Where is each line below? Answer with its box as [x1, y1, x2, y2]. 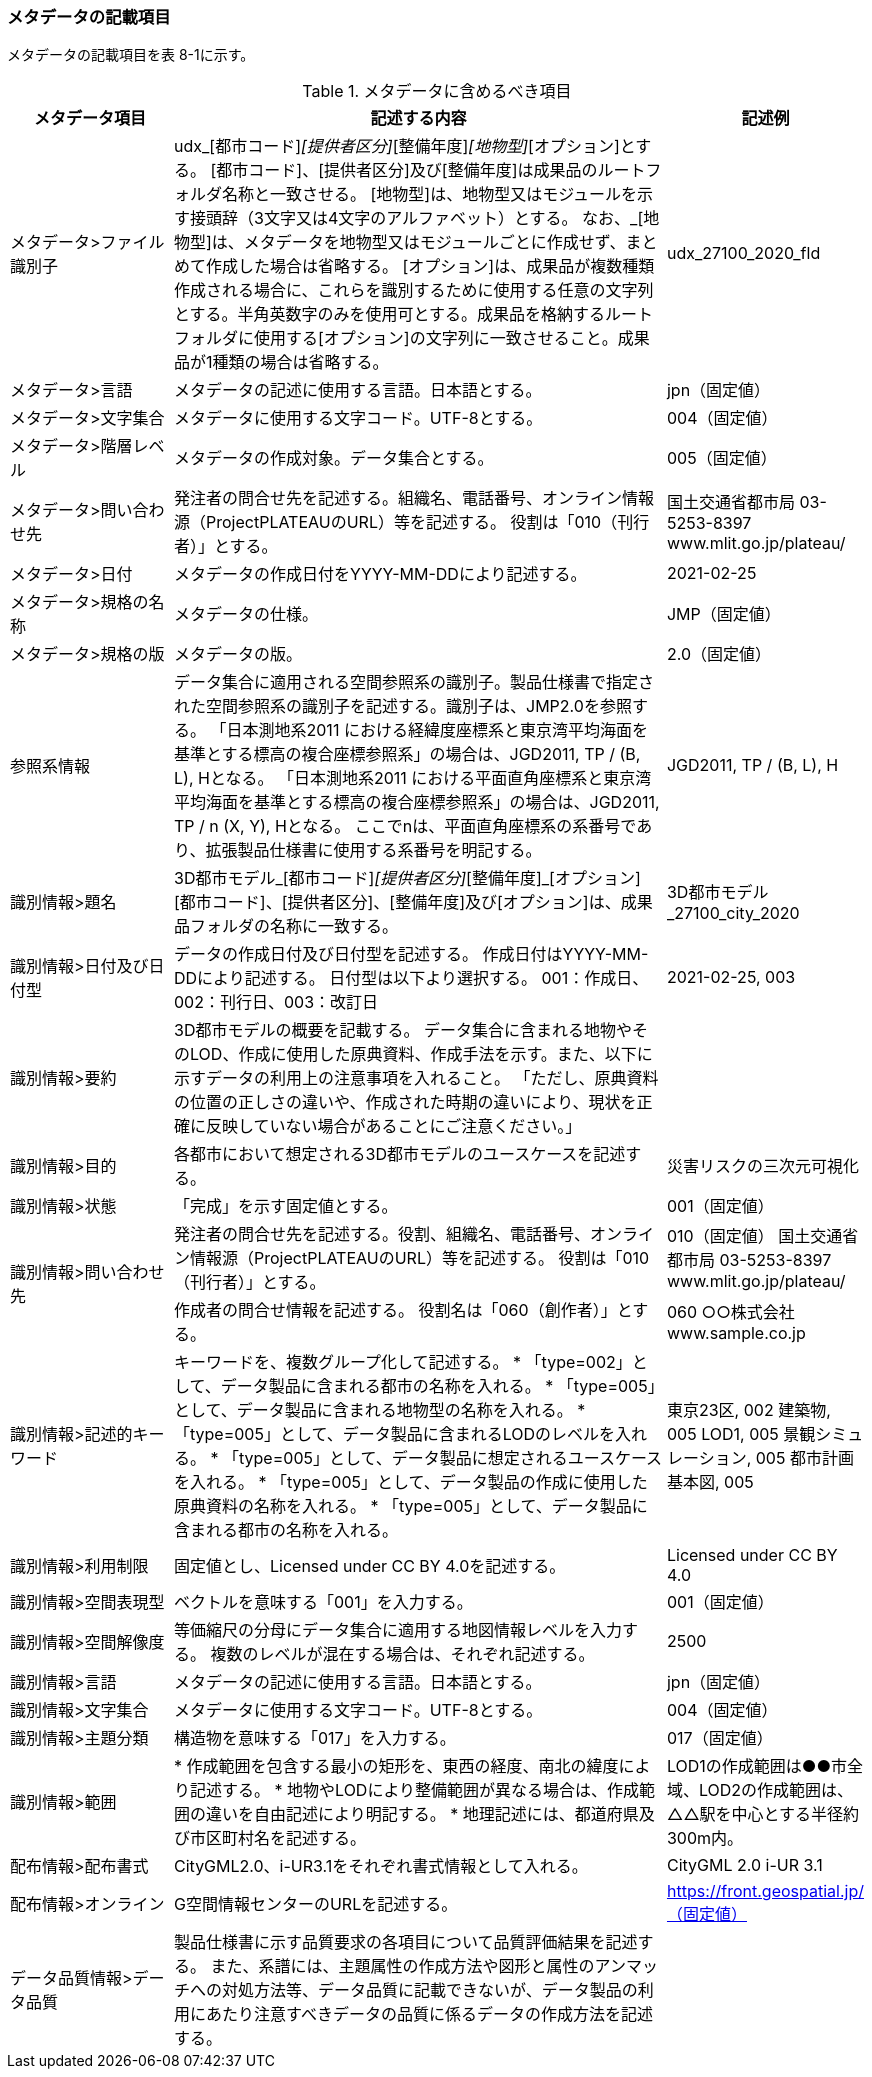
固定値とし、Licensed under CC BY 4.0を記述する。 [174, 1556, 566, 1577]
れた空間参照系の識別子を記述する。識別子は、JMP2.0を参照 [174, 696, 632, 717]
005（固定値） [666, 448, 777, 469]
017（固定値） [666, 1728, 773, 1749]
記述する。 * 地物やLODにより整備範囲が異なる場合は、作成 [190, 1780, 640, 1801]
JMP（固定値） [666, 604, 781, 625]
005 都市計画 [755, 1448, 854, 1469]
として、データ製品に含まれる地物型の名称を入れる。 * [174, 1400, 586, 1421]
